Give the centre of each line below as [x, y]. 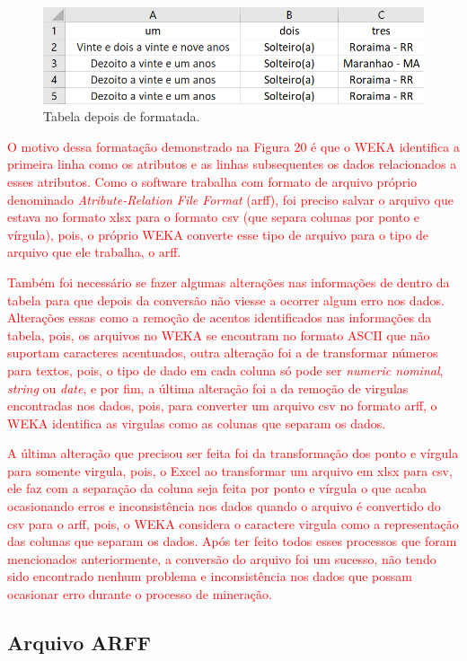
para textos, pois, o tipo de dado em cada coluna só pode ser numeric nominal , [225, 370]
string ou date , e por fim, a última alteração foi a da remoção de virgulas [208, 388]
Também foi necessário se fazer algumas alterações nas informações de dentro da [229, 282]
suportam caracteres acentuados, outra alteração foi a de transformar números [223, 353]
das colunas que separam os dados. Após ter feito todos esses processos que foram [232, 541]
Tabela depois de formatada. [122, 116]
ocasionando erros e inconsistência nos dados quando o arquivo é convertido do [224, 506]
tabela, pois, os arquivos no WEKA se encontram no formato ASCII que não [219, 335]
